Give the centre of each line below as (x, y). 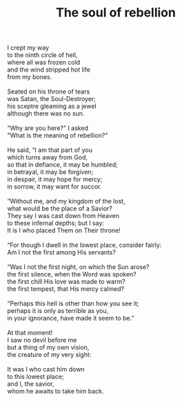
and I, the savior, (31, 384)
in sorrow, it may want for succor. (54, 186)
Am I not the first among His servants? (61, 252)
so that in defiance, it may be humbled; (63, 165)
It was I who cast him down (46, 369)
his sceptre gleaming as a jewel (52, 106)
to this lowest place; (36, 377)
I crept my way (28, 48)
